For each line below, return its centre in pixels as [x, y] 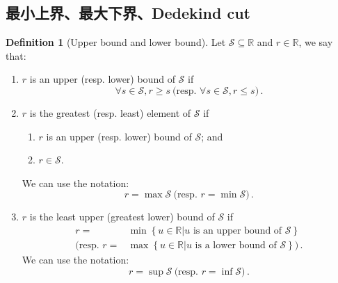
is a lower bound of [236, 245]
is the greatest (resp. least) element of [110, 112]
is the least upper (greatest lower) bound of [122, 217]
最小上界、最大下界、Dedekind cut [128, 13]
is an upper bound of [238, 231]
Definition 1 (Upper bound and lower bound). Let [116, 42]
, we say [316, 42]
